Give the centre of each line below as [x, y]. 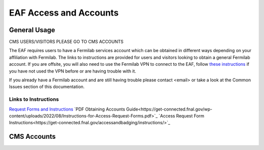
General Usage [32, 30]
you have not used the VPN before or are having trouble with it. [73, 71]
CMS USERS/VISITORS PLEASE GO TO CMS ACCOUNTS [66, 42]
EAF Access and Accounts [64, 13]
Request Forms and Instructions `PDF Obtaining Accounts [67, 109]
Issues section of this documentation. [47, 87]
